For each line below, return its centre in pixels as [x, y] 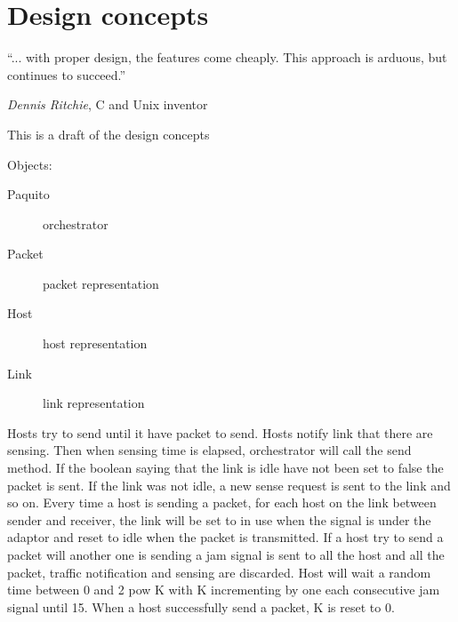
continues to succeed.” [67, 74]
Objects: [30, 164]
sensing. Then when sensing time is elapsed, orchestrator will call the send [209, 450]
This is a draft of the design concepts [108, 134]
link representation [94, 403]
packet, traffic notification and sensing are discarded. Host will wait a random [219, 572]
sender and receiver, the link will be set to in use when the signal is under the [219, 519]
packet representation [101, 283]
